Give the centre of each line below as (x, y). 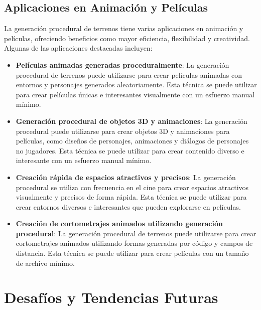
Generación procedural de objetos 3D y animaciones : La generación (132, 121)
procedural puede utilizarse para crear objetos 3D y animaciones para (123, 131)
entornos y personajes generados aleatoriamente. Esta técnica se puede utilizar (136, 85)
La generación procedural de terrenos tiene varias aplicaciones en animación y (124, 28)
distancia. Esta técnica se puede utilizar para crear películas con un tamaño (132, 253)
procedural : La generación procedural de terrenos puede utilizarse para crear (136, 233)
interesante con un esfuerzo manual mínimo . (84, 160)
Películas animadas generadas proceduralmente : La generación (122, 64)
